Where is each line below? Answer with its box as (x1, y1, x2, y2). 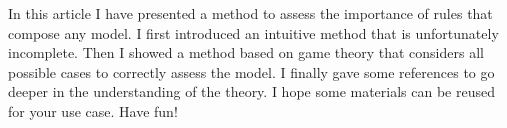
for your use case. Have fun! (8, 100, 178, 121)
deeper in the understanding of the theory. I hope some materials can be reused (8, 81, 496, 102)
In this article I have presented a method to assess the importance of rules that (8, 3, 493, 23)
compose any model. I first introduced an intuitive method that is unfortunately (8, 22, 499, 43)
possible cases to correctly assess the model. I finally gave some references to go (8, 61, 495, 82)
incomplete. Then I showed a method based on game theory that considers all (8, 42, 484, 63)
